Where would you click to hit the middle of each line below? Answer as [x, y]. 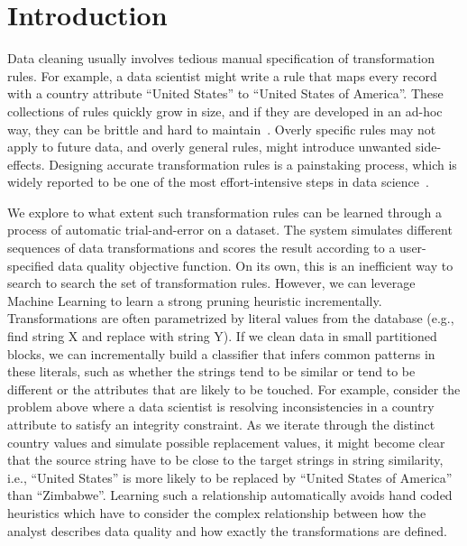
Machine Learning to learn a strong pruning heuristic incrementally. [195, 300]
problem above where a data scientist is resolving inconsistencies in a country [221, 407]
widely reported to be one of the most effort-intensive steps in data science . [218, 182]
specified [31, 265]
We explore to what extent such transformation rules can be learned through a [224, 212]
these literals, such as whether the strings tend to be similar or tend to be [211, 371]
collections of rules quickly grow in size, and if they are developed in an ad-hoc [225, 111]
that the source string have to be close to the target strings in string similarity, [225, 460]
